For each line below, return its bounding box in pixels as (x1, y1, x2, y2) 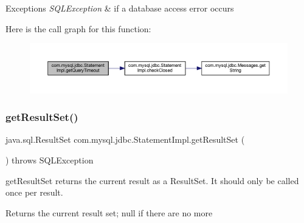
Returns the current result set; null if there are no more (5, 206, 213, 219)
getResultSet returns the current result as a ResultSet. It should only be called (5, 174, 299, 187)
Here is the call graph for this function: (5, 22, 151, 35)
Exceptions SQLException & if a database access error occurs (5, 2, 234, 14)
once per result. (5, 186, 63, 199)
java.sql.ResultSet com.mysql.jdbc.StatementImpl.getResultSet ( (5, 133, 245, 146)
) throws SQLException (5, 153, 94, 166)
